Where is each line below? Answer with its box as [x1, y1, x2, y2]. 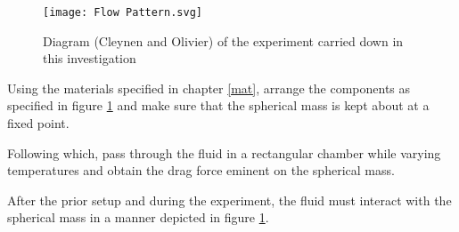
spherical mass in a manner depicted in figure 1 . [7, 208, 269, 227]
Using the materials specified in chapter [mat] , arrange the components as [7, 78, 411, 97]
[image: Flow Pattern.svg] [43, 6, 202, 19]
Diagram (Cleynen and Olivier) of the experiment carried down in [43, 31, 404, 50]
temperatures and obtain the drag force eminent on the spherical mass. [7, 161, 395, 180]
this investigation [43, 49, 136, 68]
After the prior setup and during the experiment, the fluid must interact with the [7, 190, 452, 209]
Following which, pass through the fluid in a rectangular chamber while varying [7, 143, 441, 162]
